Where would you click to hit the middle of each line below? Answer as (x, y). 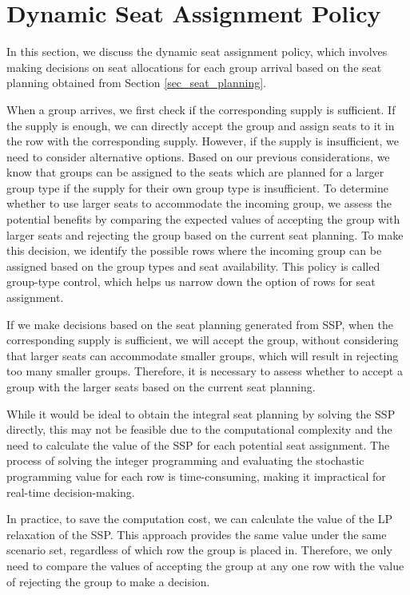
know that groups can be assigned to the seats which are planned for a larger (195, 172)
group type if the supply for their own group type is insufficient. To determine (198, 187)
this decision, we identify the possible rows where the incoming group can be (194, 250)
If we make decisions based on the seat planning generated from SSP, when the (200, 324)
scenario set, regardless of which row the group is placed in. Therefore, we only (199, 550)
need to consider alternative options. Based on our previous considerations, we (198, 156)
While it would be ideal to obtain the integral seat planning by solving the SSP (201, 413)
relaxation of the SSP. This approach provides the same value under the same (197, 534)
